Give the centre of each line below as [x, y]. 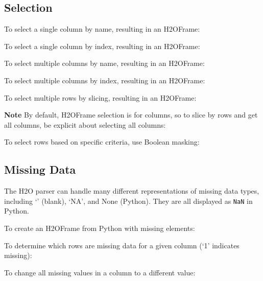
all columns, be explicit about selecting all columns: [85, 124]
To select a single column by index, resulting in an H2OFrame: [102, 46]
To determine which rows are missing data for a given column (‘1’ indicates [122, 245]
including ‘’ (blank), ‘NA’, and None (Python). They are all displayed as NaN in [128, 201]
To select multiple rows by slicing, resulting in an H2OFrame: [100, 97]
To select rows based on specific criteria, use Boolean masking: [102, 142]
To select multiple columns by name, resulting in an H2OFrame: [104, 63]
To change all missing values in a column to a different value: [100, 272]
